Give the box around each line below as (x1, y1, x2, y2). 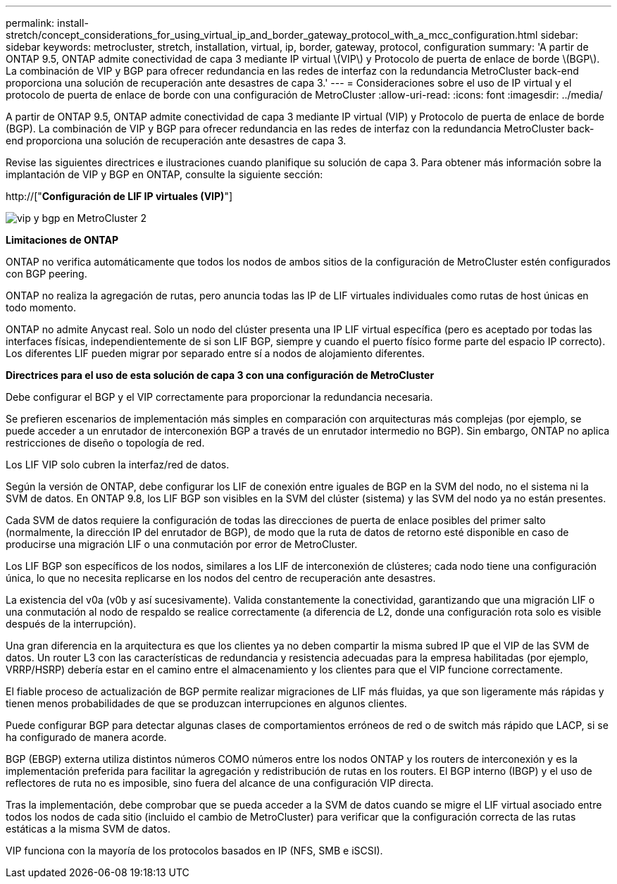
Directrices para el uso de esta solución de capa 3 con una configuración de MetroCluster (6, 369, 435, 381)
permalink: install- (6, 17, 89, 29)
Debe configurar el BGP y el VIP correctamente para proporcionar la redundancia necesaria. (6, 391, 433, 403)
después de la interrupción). (6, 618, 137, 630)
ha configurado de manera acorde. (6, 731, 167, 743)
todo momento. (6, 301, 76, 313)
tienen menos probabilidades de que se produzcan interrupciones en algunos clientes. (6, 697, 407, 709)
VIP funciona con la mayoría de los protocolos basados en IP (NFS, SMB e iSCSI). (6, 845, 383, 857)
